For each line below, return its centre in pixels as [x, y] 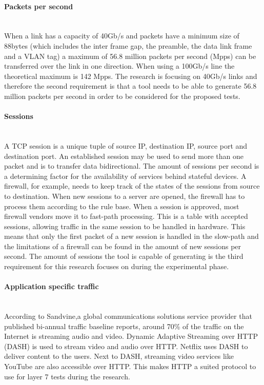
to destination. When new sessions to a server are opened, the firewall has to [125, 196]
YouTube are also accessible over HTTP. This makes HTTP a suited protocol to [130, 366]
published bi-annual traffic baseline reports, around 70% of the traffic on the [124, 326]
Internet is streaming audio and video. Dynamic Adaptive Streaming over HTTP [131, 336]
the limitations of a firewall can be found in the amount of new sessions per [123, 246]
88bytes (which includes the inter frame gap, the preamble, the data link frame [128, 45]
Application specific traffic [52, 286]
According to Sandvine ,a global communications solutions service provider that [128, 316]
